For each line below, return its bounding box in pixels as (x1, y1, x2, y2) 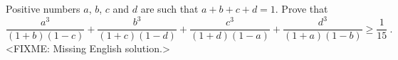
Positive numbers (6, 1, 80, 16)
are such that (140, 1, 199, 16)
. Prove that (275, 1, 328, 16)
